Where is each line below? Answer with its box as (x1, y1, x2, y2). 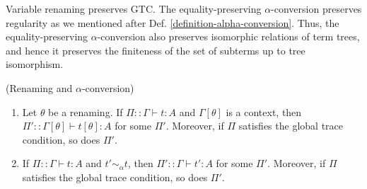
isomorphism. (6, 57, 64, 71)
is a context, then (226, 104, 302, 119)
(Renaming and (6, 80, 73, 95)
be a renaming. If (48, 104, 123, 119)
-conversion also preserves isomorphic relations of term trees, (97, 29, 360, 44)
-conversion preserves (271, 1, 362, 16)
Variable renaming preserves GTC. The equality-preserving (6, 1, 262, 16)
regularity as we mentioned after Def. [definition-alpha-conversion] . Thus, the (6, 15, 339, 30)
